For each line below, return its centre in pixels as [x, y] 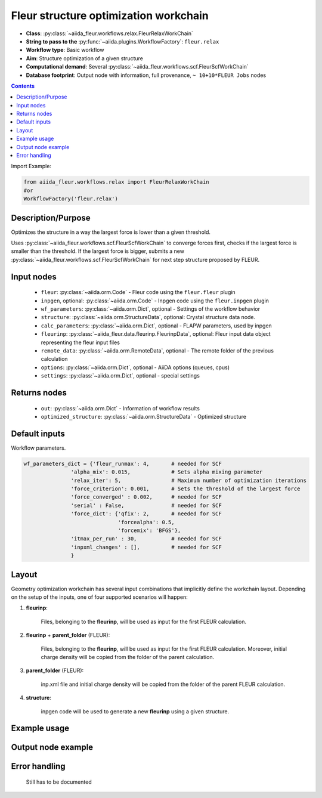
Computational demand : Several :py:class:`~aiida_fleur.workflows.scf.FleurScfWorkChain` [137, 67]
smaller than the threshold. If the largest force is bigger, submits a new [98, 251]
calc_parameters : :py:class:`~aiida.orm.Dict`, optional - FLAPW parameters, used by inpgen [157, 326]
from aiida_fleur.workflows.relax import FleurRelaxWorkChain [116, 182]
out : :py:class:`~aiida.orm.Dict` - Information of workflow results [120, 408]
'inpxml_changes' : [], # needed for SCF [146, 547]
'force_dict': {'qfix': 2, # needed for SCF [146, 514]
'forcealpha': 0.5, [146, 522]
